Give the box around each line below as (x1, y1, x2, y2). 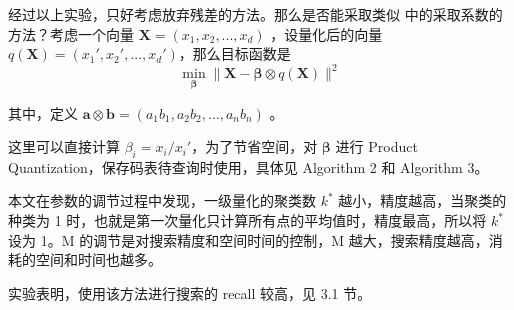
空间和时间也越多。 (35, 249, 162, 270)
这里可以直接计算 (8, 136, 120, 157)
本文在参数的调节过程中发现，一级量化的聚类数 (8, 190, 316, 211)
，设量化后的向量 (270, 23, 383, 44)
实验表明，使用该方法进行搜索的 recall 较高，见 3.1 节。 (8, 282, 372, 303)
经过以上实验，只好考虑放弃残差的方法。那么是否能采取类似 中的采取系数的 (8, 4, 503, 24)
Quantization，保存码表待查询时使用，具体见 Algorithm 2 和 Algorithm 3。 (8, 156, 489, 177)
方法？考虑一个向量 (8, 23, 134, 44)
